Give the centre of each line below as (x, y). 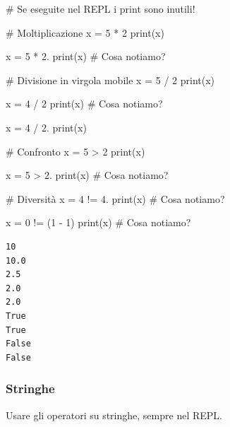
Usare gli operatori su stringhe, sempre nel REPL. (114, 415)
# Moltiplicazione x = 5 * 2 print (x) (85, 32)
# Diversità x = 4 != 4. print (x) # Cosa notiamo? (115, 198)
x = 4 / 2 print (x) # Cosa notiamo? (84, 104)
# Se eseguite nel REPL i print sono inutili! (101, 8)
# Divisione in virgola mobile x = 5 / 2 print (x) (110, 80)
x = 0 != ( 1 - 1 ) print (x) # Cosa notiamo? (98, 222)
